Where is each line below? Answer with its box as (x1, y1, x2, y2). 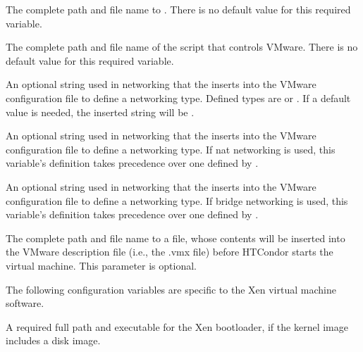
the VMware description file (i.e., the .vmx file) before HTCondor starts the (6, 244, 333, 259)
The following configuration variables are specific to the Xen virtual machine (6, 282, 336, 296)
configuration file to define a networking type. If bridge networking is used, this (6, 193, 348, 208)
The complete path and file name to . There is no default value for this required (6, 2, 351, 16)
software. (6, 296, 44, 310)
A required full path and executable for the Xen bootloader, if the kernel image (6, 319, 348, 334)
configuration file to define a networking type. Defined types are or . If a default (6, 90, 351, 105)
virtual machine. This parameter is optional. (6, 258, 197, 272)
